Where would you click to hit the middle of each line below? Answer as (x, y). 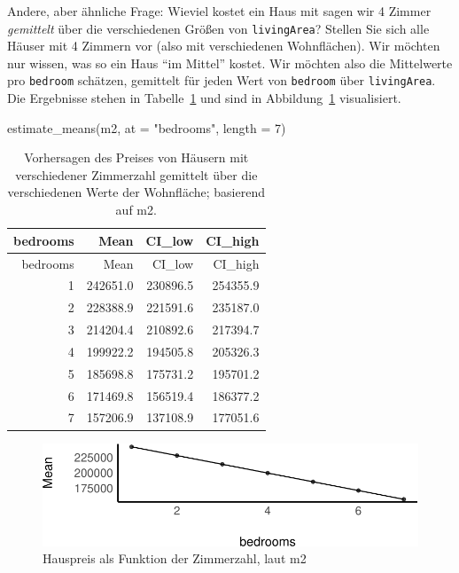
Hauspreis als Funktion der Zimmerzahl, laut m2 (175, 558)
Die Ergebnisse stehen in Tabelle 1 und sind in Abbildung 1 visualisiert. (204, 98)
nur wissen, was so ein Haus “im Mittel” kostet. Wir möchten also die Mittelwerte (230, 63)
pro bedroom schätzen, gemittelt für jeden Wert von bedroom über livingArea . (222, 80)
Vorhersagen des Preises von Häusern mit (136, 157)
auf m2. (136, 210)
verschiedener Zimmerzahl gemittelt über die (136, 174)
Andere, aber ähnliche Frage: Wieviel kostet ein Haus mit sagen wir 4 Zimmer (219, 11)
